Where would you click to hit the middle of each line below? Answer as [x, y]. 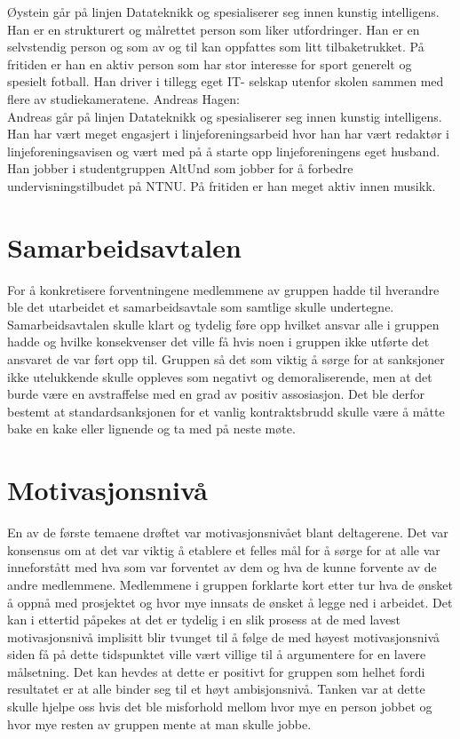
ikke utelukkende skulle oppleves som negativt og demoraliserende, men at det [220, 376]
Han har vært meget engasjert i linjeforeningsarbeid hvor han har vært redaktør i [228, 134]
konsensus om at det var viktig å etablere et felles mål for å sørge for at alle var [224, 549]
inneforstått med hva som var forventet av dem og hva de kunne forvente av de [222, 567]
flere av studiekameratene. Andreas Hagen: [123, 98]
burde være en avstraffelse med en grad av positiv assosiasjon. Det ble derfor [216, 394]
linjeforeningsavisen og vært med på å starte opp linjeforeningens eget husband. [224, 151]
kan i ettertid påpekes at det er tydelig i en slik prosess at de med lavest [204, 620]
